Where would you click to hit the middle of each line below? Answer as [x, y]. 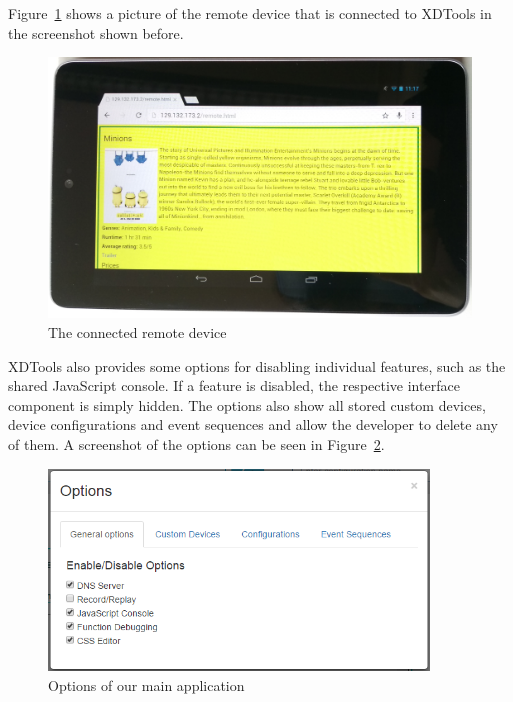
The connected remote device [137, 332]
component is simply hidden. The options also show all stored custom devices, [247, 404]
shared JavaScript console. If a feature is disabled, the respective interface [234, 385]
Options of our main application [146, 684]
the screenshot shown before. [96, 32]
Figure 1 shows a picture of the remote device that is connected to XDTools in [250, 13]
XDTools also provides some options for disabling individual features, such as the [257, 365]
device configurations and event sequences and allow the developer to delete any [253, 424]
